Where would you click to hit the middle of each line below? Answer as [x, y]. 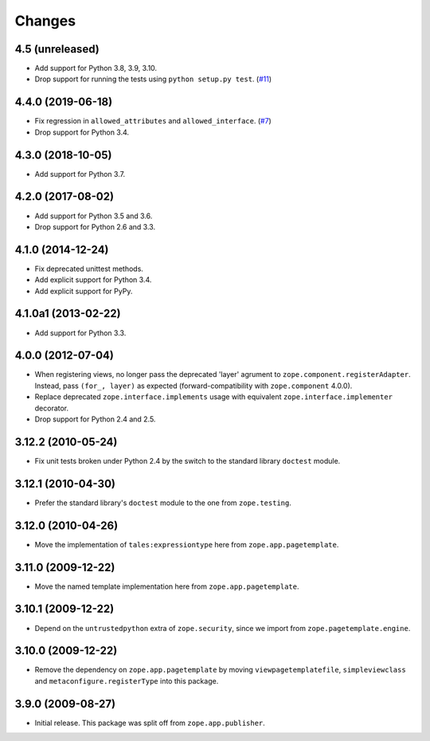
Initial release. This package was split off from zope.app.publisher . [150, 723]
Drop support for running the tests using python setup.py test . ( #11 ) [153, 79]
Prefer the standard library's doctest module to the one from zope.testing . [163, 503]
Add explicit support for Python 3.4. [93, 280]
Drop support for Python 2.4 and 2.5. [95, 419]
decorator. [52, 408]
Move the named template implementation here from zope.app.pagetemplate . [167, 586]
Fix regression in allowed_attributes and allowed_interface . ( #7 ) [153, 121]
